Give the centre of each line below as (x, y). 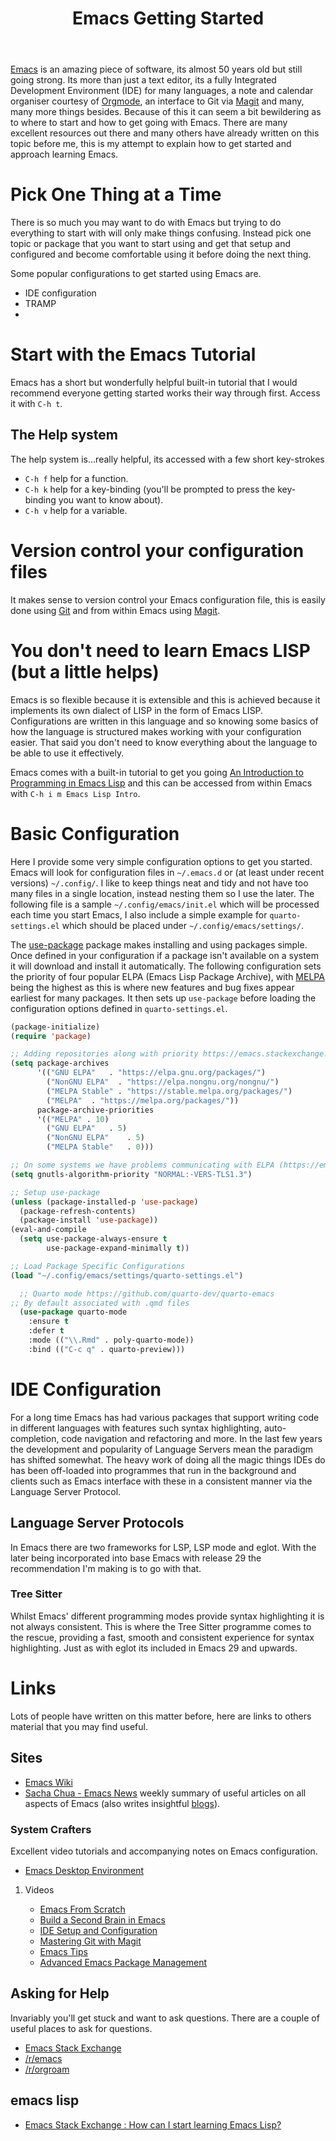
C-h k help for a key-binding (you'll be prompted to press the (150, 489)
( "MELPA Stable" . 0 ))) (100, 1147)
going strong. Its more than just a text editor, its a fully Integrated (143, 80)
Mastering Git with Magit (90, 1941)
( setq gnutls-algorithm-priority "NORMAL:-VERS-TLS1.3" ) (131, 1174)
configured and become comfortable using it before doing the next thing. (161, 254)
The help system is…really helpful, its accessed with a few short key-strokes (167, 459)
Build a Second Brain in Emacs (102, 1919)
